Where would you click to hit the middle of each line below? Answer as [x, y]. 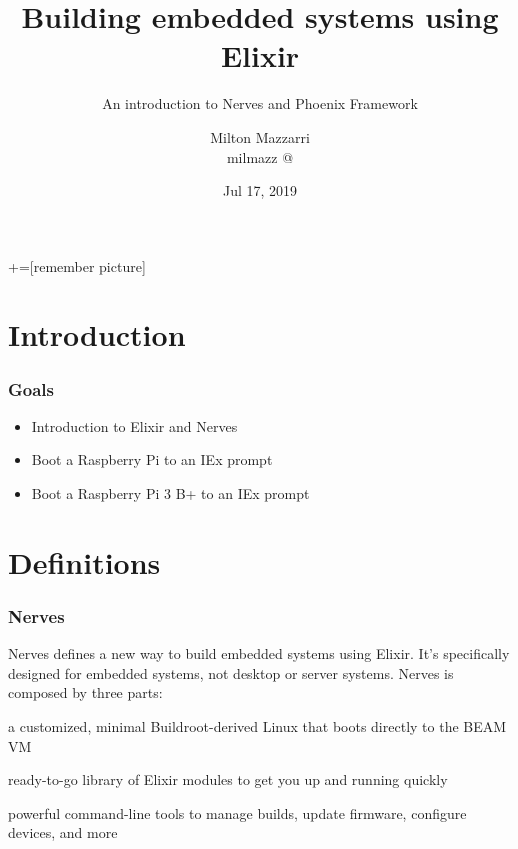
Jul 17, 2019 [260, 190]
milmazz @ [260, 156]
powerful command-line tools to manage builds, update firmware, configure [237, 812]
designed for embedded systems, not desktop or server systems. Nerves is [231, 672]
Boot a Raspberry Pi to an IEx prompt [152, 459]
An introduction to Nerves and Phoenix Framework [260, 103]
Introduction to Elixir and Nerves [134, 425]
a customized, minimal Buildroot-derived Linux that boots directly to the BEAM [257, 726]
